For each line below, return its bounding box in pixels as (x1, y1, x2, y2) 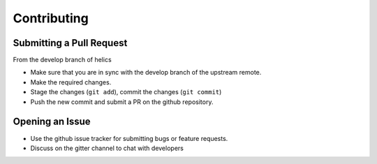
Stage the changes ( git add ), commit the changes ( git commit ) (30, 88, 222, 96)
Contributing (13, 10, 89, 26)
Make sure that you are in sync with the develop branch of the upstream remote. (30, 68, 262, 77)
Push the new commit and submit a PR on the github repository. (30, 98, 214, 106)
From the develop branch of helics (13, 56, 112, 64)
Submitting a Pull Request (13, 37, 128, 49)
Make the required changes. (30, 77, 112, 87)
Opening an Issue (13, 116, 91, 128)
